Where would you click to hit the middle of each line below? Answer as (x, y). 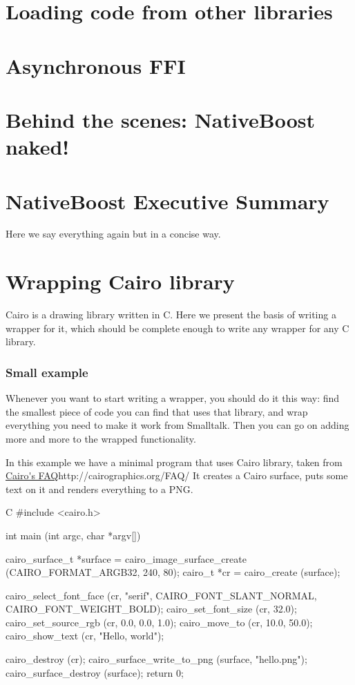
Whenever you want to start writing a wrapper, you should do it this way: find (173, 398)
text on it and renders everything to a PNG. (99, 489)
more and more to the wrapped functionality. (101, 438)
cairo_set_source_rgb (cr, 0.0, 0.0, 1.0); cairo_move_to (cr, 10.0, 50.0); (159, 622)
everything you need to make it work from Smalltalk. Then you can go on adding (177, 425)
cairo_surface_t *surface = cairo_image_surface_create (126, 558)
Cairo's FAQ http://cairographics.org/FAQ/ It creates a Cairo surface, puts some (177, 475)
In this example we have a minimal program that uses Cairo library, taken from (174, 462)
